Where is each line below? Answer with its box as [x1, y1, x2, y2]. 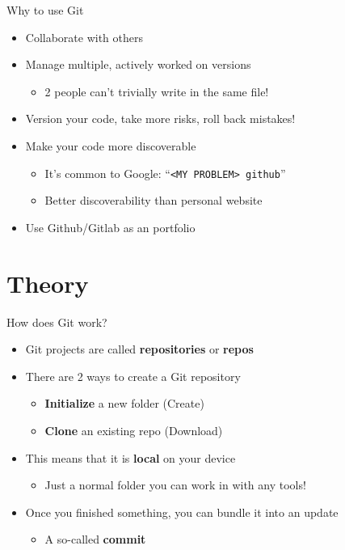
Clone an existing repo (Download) [44, 421, 223, 438]
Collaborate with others [25, 28, 144, 45]
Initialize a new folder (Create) [44, 395, 204, 412]
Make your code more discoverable [25, 137, 196, 154]
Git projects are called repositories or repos [25, 341, 254, 357]
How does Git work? [6, 313, 107, 330]
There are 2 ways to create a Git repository [25, 367, 241, 384]
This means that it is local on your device [25, 449, 236, 466]
